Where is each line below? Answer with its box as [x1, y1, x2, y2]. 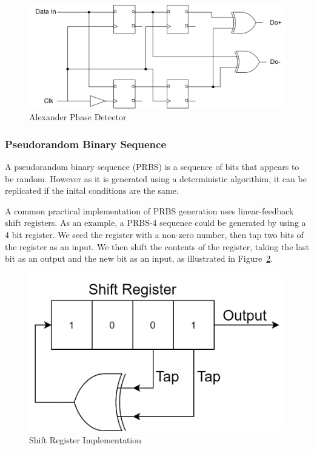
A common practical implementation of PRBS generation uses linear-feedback [5, 204, 294, 217]
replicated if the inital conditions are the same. [5, 184, 179, 197]
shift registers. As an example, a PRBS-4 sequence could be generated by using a [5, 216, 306, 229]
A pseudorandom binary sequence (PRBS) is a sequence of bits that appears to [5, 160, 299, 172]
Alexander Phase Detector [29, 111, 127, 123]
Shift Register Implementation [29, 433, 142, 446]
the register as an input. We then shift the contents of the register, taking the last [5, 240, 309, 253]
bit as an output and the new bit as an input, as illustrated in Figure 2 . [5, 252, 273, 265]
